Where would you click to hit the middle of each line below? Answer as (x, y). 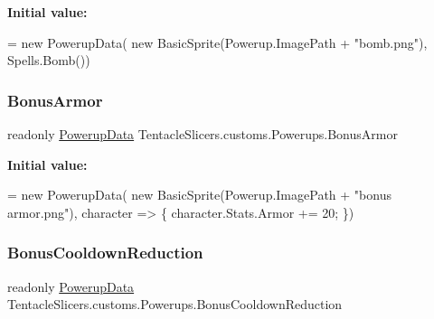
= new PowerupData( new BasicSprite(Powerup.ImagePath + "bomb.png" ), (217, 42)
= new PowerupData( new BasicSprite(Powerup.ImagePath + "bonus (199, 195)
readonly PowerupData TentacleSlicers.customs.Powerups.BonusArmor (203, 134)
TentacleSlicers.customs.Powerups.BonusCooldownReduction (175, 304)
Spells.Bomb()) (49, 60)
